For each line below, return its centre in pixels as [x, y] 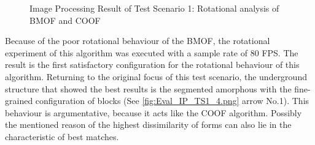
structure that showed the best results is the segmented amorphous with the [148, 88]
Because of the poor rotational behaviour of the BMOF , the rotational [138, 41]
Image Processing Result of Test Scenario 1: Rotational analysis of [154, 8]
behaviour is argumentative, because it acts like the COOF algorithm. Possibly [154, 112]
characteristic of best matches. [62, 136]
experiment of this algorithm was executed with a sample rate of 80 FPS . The [152, 52]
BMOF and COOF [65, 20]
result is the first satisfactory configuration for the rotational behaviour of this [152, 65]
